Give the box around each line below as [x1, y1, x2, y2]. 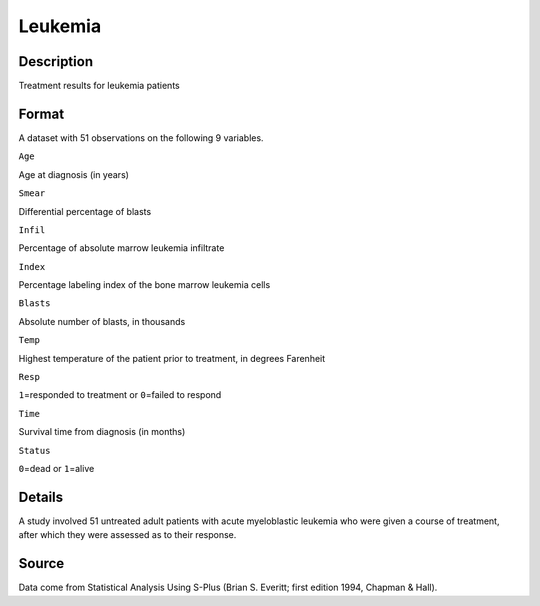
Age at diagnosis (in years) [18, 168, 130, 180]
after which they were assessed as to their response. [18, 529, 237, 541]
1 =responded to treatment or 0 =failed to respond [18, 389, 222, 401]
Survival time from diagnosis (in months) [18, 426, 186, 438]
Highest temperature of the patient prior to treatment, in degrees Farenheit [18, 352, 326, 364]
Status [18, 445, 51, 456]
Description [18, 53, 94, 70]
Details [18, 488, 64, 505]
